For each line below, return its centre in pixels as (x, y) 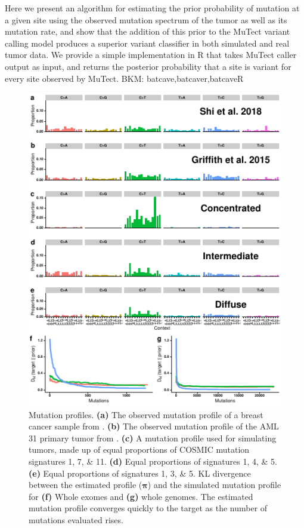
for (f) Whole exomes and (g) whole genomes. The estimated (141, 496)
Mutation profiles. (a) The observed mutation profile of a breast (146, 414)
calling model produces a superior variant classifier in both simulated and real (147, 43)
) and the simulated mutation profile (214, 485)
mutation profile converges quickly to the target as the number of (148, 508)
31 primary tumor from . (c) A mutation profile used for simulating (153, 438)
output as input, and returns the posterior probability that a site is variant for (148, 66)
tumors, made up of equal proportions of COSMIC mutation (139, 449)
